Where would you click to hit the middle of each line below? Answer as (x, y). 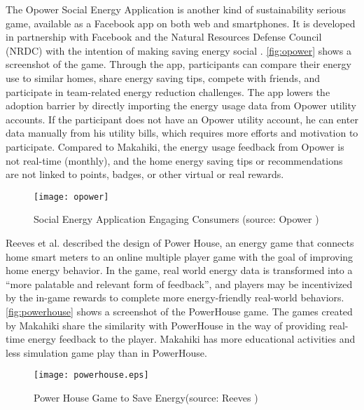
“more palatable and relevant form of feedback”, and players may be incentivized (179, 283)
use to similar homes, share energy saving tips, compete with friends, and (163, 77)
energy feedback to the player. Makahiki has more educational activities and (191, 339)
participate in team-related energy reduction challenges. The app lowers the (168, 91)
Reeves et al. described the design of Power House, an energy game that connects (180, 242)
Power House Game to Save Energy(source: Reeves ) (146, 397)
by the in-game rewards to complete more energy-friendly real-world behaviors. (175, 298)
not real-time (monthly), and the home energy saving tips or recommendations (174, 160)
